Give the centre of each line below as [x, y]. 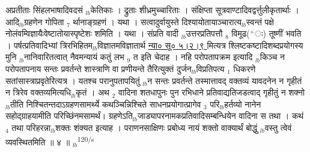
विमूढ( [241, 33]
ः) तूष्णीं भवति [278, 33]
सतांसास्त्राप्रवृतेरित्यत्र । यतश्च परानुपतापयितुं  [74, 80]
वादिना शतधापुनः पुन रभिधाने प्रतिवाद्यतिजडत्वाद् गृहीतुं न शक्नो [211, 92]
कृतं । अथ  [94, 92]
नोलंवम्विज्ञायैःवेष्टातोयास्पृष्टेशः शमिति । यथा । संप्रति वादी [92, 33]
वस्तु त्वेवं [278, 127]
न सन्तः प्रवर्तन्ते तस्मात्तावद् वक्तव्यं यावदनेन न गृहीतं [225, 80]
